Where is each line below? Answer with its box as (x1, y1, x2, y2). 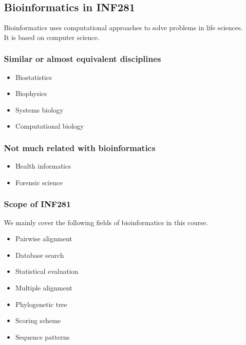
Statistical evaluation (15, 266, 78, 276)
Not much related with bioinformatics (4, 141, 155, 153)
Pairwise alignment (15, 233, 72, 244)
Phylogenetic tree (15, 299, 67, 309)
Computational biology (15, 121, 84, 131)
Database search (15, 249, 64, 260)
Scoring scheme (15, 315, 61, 326)
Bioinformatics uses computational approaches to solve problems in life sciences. (4, 22, 243, 33)
